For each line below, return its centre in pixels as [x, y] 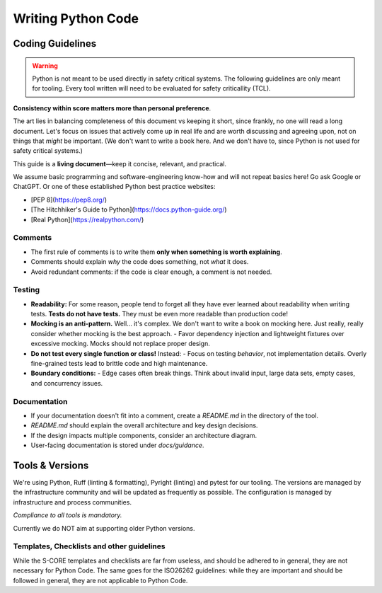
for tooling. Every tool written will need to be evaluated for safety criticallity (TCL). [152, 88]
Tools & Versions [51, 465]
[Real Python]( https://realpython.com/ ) [87, 219]
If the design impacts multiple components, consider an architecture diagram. [144, 435]
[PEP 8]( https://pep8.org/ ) [69, 200]
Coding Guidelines [55, 44]
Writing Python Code [76, 18]
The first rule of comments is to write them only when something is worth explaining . [156, 252]
